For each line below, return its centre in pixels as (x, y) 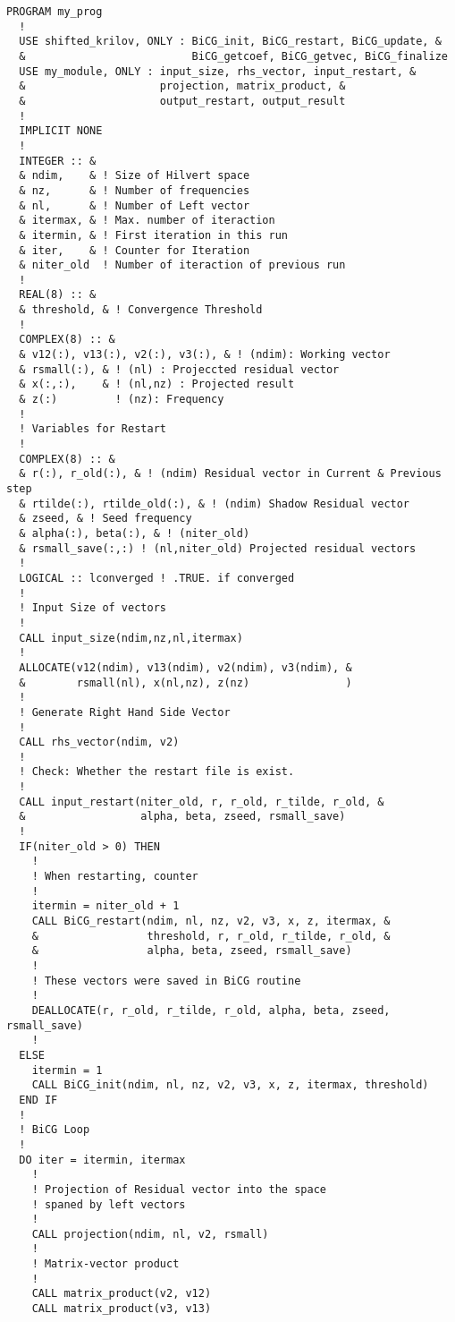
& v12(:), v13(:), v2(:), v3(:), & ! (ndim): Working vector (205, 355)
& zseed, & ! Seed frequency (105, 519)
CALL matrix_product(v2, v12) (122, 1294)
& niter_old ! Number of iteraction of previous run (182, 265)
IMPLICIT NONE (61, 131)
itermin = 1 (67, 1070)
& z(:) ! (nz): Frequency (122, 400)
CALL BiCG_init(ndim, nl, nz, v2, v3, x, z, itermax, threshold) (230, 1085)
